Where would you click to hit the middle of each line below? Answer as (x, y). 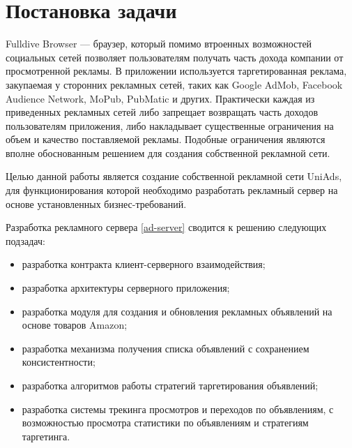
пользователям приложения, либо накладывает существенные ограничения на (170, 125)
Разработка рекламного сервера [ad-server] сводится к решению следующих (166, 227)
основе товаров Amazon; (75, 325)
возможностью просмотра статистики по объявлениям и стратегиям (165, 423)
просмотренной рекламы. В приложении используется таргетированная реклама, (176, 71)
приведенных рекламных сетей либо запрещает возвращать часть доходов (162, 112)
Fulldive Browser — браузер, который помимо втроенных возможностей (159, 44)
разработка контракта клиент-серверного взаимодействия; (144, 264)
